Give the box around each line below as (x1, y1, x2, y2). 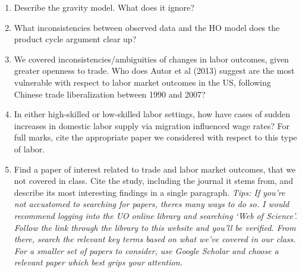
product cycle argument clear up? (14, 33, 137, 45)
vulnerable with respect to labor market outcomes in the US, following (14, 76, 271, 88)
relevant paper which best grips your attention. (14, 256, 183, 268)
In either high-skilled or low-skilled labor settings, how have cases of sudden (14, 108, 290, 120)
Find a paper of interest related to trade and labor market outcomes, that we (14, 162, 296, 175)
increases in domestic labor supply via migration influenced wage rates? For (14, 119, 290, 132)
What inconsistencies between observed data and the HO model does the (14, 21, 280, 33)
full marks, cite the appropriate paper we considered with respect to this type (14, 131, 297, 143)
